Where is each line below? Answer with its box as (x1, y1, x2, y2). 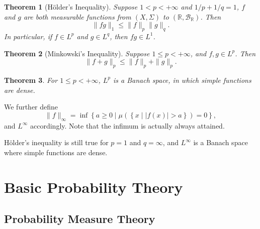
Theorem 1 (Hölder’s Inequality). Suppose (4, 2, 138, 12)
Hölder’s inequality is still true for (4, 137, 109, 148)
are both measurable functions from (23, 11, 131, 22)
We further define (4, 101, 58, 112)
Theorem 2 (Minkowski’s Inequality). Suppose (4, 48, 150, 58)
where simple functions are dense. (4, 147, 108, 157)
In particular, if (4, 31, 52, 41)
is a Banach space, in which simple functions (113, 74, 251, 85)
